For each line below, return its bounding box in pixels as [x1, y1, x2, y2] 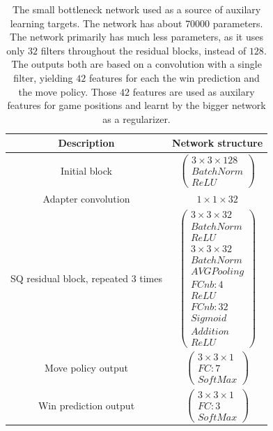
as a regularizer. [102, 111, 171, 126]
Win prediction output [38, 397, 135, 412]
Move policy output [45, 360, 128, 375]
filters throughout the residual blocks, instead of [40, 43, 247, 57]
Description [58, 136, 115, 150]
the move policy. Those [18, 84, 117, 98]
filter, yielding [13, 70, 73, 85]
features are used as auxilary [132, 84, 255, 98]
